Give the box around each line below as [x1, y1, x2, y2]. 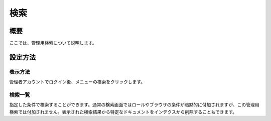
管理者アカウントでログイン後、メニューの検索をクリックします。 [9, 79, 146, 85]
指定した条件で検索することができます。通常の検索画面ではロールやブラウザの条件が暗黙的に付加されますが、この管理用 [9, 102, 259, 108]
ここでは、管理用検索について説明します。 [9, 40, 97, 46]
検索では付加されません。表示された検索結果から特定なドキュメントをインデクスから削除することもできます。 [9, 108, 237, 115]
